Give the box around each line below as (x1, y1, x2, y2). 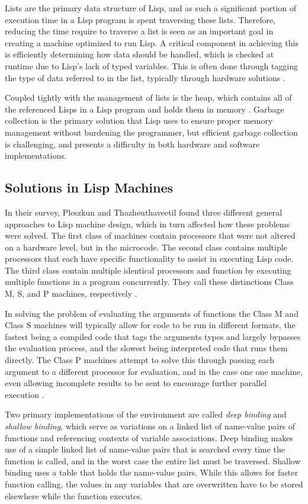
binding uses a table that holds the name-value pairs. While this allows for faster (5, 466, 298, 479)
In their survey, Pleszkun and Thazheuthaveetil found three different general (5, 206, 283, 218)
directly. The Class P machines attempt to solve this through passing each (5, 354, 274, 366)
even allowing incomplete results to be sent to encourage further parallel (5, 377, 267, 389)
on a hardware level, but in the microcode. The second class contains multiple (5, 240, 287, 253)
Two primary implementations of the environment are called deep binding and (5, 408, 287, 420)
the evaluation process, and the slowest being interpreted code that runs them (5, 342, 288, 354)
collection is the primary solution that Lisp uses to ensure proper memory (5, 114, 273, 127)
